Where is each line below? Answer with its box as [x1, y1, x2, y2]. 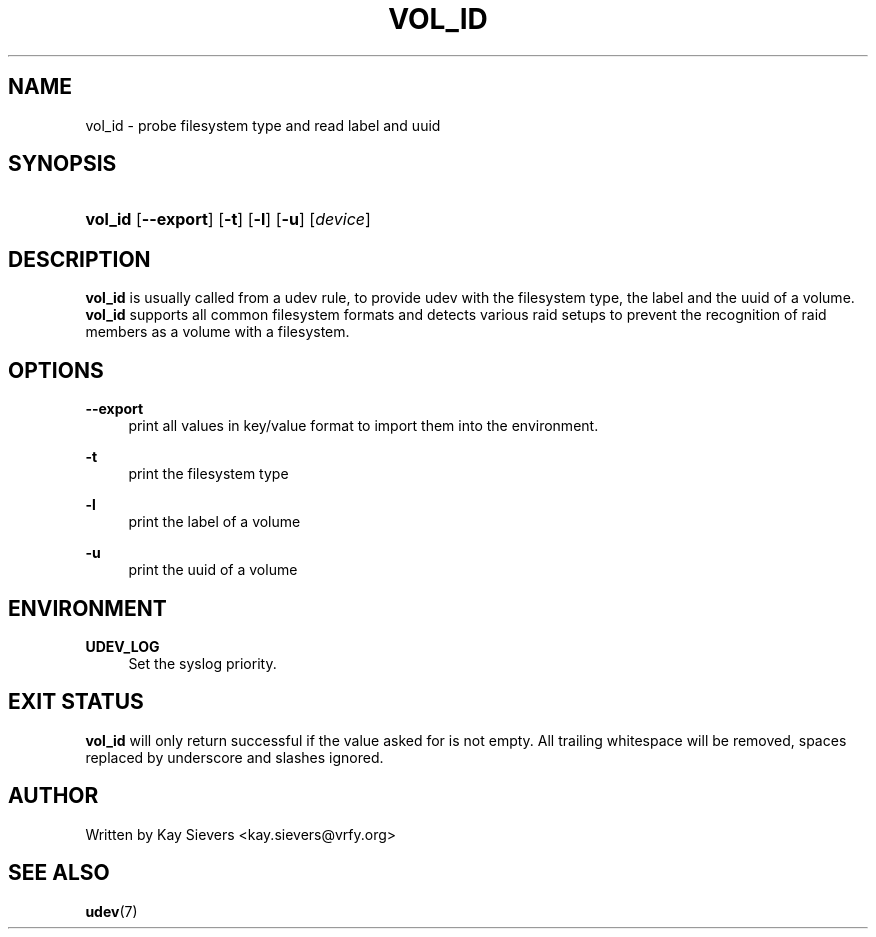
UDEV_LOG [85, 637, 160, 655]
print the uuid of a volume [128, 561, 298, 579]
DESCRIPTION [8, 246, 151, 272]
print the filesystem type [128, 465, 289, 483]
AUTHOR [8, 783, 99, 809]
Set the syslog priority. [128, 654, 277, 672]
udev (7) [85, 902, 138, 920]
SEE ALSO [8, 860, 110, 886]
